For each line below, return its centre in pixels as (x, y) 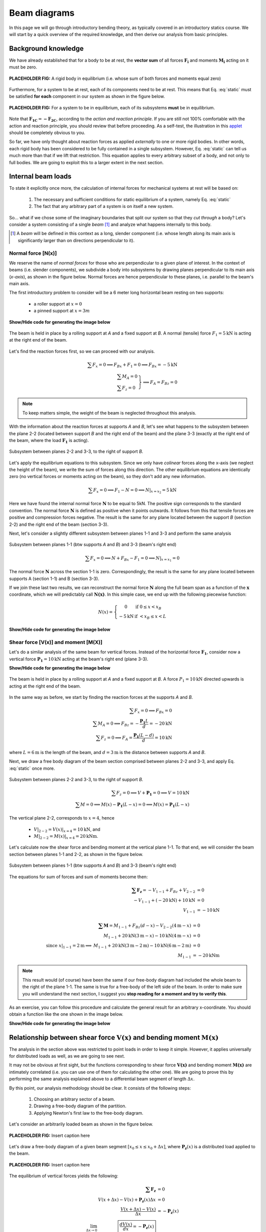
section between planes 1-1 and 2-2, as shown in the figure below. (76, 854)
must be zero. (23, 67)
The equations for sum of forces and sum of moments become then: (78, 877)
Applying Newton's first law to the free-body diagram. (89, 1113)
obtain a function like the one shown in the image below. (66, 1014)
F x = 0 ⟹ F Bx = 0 (153, 711)
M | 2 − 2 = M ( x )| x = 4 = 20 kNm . (66, 837)
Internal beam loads (40, 177)
